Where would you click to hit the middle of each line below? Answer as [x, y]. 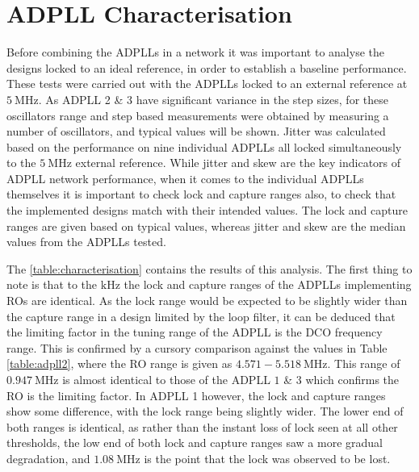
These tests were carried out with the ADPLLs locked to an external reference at [207, 84]
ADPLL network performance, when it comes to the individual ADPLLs [185, 178]
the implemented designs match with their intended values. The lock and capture [207, 210]
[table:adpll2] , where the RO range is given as [119, 363]
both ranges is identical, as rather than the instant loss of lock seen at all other [202, 426]
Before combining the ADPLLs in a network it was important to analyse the [195, 52]
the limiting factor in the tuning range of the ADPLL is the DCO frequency [195, 332]
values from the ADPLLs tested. [86, 242]
